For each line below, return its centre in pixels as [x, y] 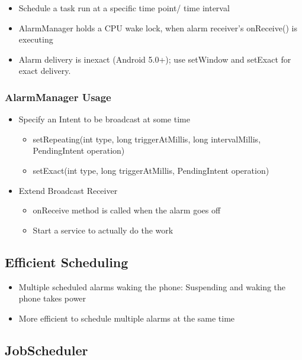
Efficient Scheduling [67, 262]
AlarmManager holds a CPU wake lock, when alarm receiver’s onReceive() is [158, 27]
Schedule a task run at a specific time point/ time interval [124, 8]
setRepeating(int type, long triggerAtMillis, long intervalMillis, [147, 139]
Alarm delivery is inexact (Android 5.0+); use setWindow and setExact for [155, 59]
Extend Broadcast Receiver [68, 190]
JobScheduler [46, 350]
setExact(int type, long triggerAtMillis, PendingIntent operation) [151, 170]
